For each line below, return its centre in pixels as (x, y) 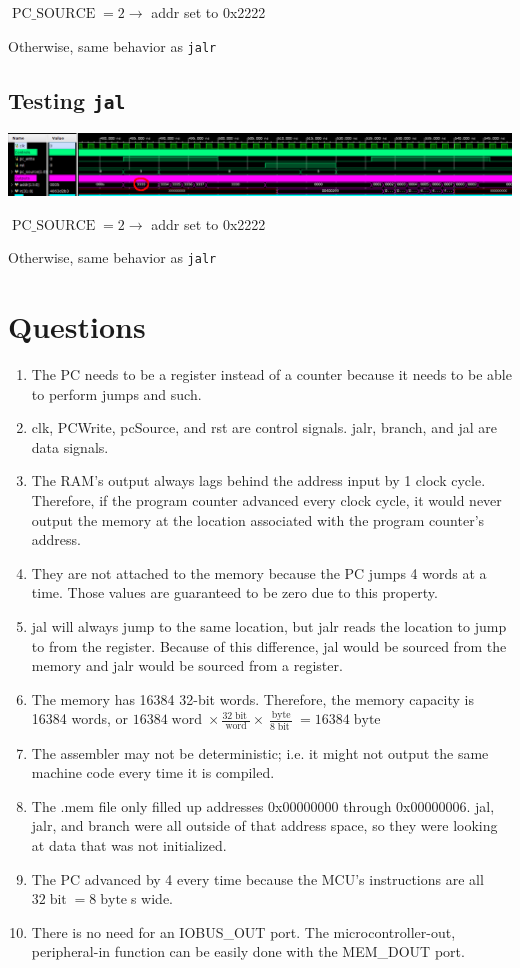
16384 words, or (80, 718)
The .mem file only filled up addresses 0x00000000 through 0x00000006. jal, (263, 805)
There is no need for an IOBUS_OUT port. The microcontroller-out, (243, 931)
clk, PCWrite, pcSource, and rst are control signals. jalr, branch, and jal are (264, 427)
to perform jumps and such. (116, 393)
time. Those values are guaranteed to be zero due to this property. (234, 592)
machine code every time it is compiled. (153, 772)
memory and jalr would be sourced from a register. (187, 665)
